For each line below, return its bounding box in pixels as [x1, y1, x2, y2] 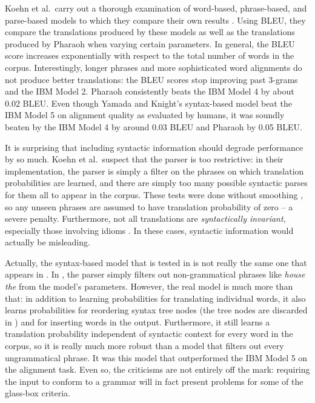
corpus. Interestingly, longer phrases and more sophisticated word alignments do [5, 61, 302, 73]
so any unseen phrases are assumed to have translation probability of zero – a [5, 200, 293, 213]
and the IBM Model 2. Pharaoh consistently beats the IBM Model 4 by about [5, 85, 294, 98]
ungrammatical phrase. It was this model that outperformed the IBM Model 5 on [5, 351, 308, 364]
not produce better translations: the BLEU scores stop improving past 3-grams [5, 73, 298, 85]
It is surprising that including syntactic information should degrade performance [5, 141, 303, 153]
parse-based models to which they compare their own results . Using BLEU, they [5, 13, 306, 26]
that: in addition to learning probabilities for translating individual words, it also [5, 291, 306, 304]
